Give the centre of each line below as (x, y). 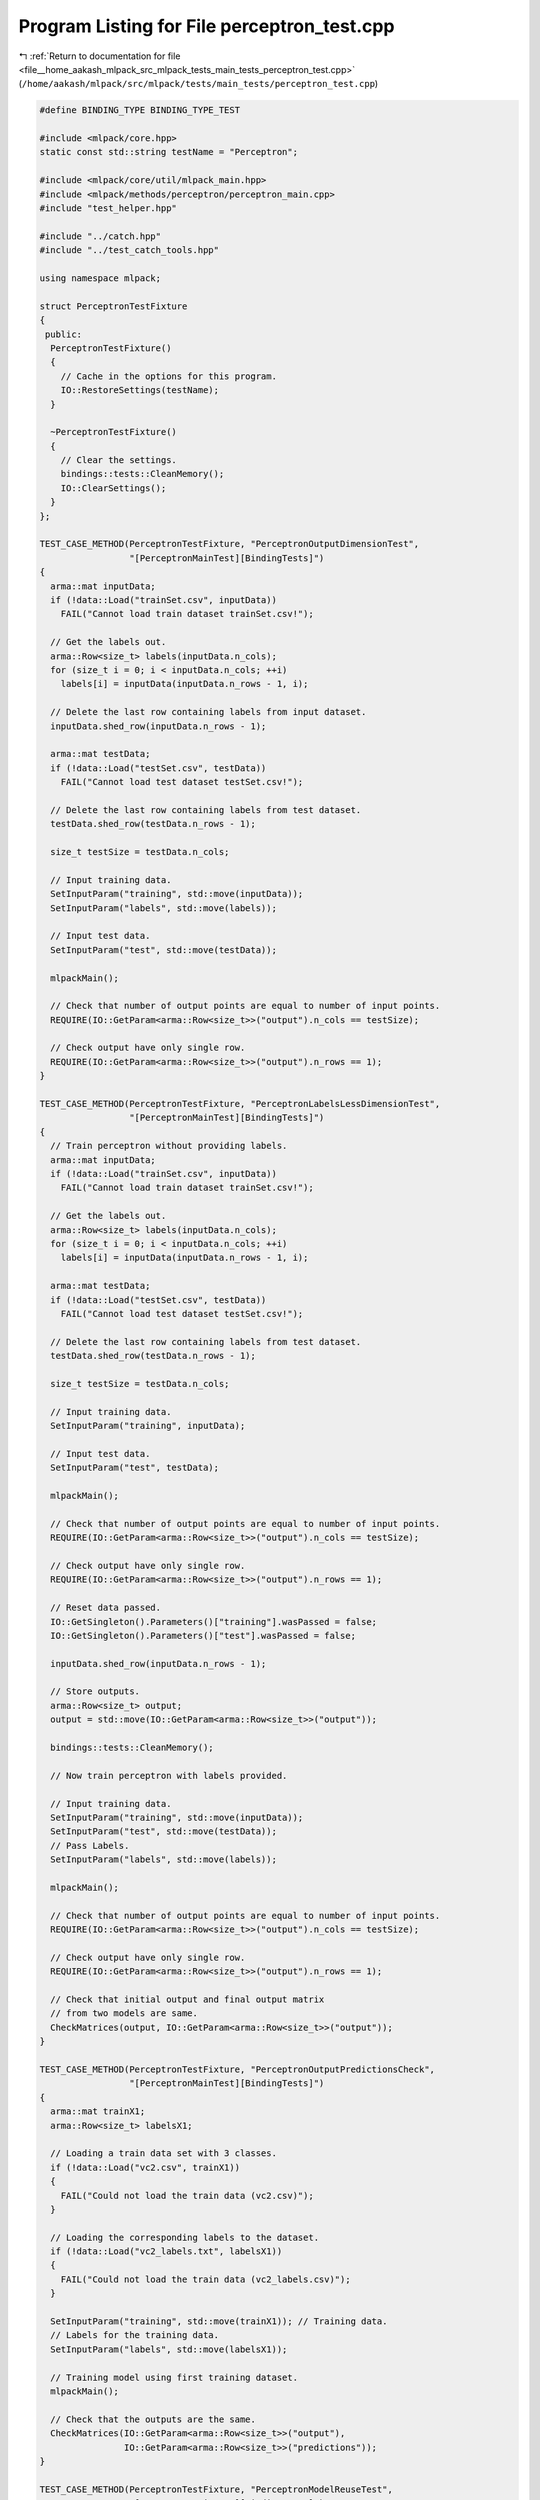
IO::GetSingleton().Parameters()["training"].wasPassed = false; (214, 1621)
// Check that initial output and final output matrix (187, 1999)
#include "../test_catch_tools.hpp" (129, 250)
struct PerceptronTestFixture (113, 306)
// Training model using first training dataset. (174, 2377)
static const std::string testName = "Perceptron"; (169, 152)
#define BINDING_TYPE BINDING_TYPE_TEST (139, 110)
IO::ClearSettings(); (113, 488)
